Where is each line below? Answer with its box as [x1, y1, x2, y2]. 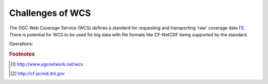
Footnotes [9, 51, 35, 58]
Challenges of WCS [9, 7, 91, 18]
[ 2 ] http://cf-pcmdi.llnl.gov [10, 70, 65, 77]
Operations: [9, 41, 33, 47]
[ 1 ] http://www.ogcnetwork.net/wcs [10, 61, 83, 67]
